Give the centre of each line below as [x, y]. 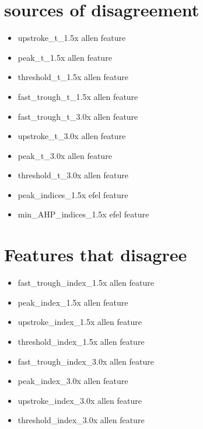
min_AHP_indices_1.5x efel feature [83, 214]
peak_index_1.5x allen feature [73, 302]
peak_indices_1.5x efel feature [73, 194]
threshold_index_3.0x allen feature [81, 420]
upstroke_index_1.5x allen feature [80, 322]
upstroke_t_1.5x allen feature [72, 38]
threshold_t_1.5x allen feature [73, 77]
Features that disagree [96, 255]
